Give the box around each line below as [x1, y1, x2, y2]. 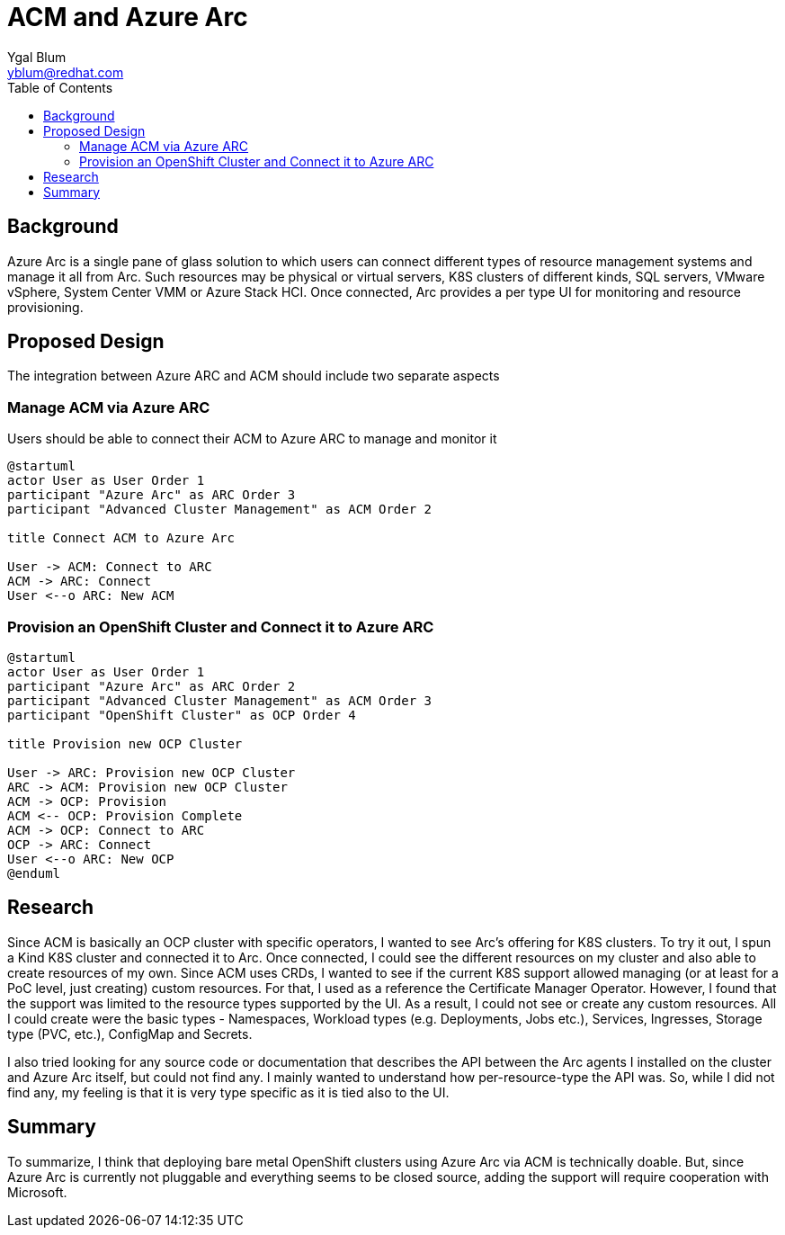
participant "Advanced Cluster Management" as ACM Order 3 [7, 693, 433, 708]
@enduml [7, 865, 61, 881]
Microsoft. [7, 1184, 67, 1200]
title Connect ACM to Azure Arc [7, 531, 235, 546]
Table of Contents [7, 79, 113, 95]
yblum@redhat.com [7, 64, 124, 80]
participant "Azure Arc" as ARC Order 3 [7, 488, 296, 503]
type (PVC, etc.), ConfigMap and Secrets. [7, 1025, 253, 1042]
